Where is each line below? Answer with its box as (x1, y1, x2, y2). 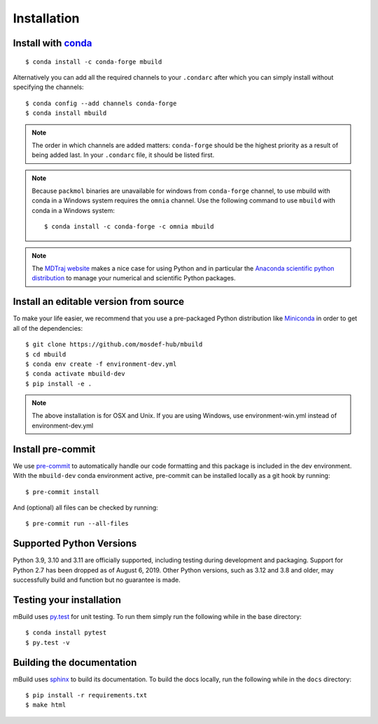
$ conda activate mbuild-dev (25, 370, 125, 378)
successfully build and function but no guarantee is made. (13, 575, 181, 584)
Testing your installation (13, 594, 122, 606)
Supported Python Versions (13, 538, 137, 549)
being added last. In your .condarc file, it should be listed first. (31, 151, 215, 159)
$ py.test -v (25, 638, 70, 646)
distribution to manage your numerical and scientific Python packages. (31, 274, 236, 282)
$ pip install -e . (25, 379, 92, 388)
